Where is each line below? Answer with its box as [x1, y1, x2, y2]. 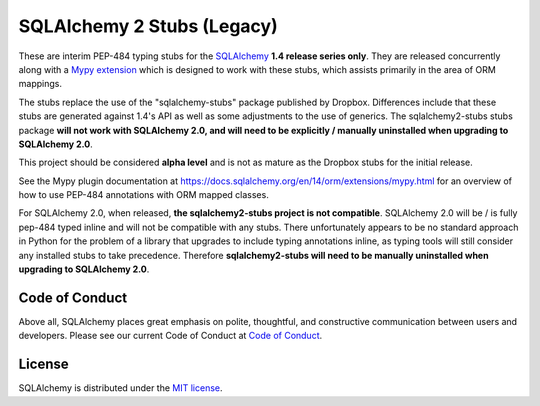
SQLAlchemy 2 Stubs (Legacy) [18, 15, 279, 37]
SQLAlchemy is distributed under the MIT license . [18, 382, 224, 394]
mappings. [18, 78, 62, 90]
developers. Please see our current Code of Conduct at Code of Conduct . [18, 330, 323, 342]
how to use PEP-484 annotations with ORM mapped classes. [18, 189, 269, 201]
